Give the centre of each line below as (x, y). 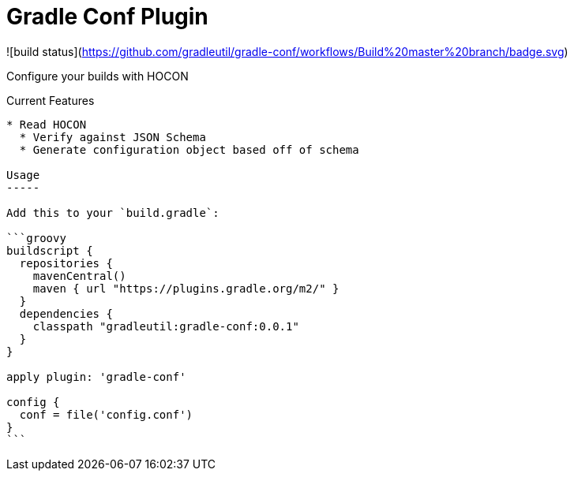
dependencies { (66, 313)
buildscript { (50, 250)
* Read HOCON (47, 124)
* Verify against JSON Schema (113, 137)
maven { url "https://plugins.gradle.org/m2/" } (186, 288)
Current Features (51, 100)
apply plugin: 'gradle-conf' (96, 376)
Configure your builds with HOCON (98, 76)
